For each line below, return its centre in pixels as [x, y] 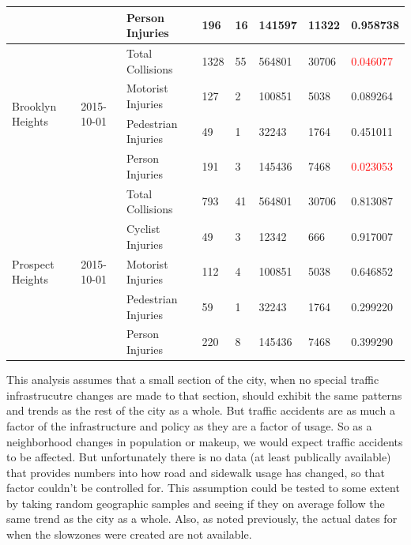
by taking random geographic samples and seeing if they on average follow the [196, 503]
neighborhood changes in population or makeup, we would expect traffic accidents [205, 441]
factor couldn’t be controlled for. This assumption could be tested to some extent [203, 488]
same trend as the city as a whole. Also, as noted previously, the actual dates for [202, 519]
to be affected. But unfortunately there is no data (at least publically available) [199, 457]
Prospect [33, 263]
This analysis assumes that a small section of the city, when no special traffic [193, 380]
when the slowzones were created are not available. [129, 534]
